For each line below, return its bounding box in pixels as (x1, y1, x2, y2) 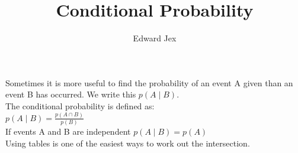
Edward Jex (133, 32, 177, 44)
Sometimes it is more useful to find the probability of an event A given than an (5, 76, 293, 89)
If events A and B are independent (5, 125, 131, 138)
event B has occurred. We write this (5, 88, 136, 100)
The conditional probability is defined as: (5, 99, 155, 112)
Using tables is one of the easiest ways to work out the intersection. (5, 136, 250, 149)
